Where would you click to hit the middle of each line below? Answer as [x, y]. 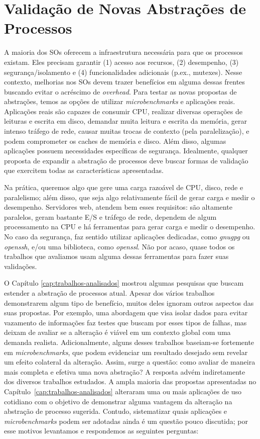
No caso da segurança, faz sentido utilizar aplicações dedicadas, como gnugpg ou [127, 236]
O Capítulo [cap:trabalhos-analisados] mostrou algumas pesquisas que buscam [124, 283]
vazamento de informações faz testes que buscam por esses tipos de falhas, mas [125, 322]
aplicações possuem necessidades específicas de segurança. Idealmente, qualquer [126, 151]
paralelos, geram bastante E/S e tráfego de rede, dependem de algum [110, 216]
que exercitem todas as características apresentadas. [84, 170]
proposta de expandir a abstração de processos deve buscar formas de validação [126, 160]
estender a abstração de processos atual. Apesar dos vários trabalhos [109, 292]
